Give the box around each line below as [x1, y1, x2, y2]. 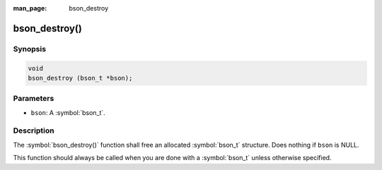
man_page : [13, 4, 47, 12]
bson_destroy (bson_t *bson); [28, 74, 133, 82]
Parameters [13, 94, 54, 104]
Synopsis [13, 44, 46, 54]
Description [13, 126, 54, 135]
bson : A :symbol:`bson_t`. [30, 108, 105, 116]
